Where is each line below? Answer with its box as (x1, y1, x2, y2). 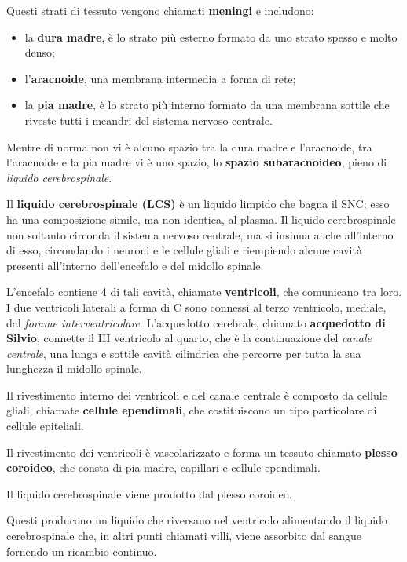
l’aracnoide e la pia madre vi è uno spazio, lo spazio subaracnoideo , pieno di (6, 154, 387, 170)
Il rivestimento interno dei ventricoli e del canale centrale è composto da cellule (6, 386, 387, 403)
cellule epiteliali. (6, 418, 84, 434)
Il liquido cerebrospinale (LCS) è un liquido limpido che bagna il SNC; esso (6, 195, 390, 212)
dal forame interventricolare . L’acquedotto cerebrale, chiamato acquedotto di (6, 314, 386, 330)
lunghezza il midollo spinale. (6, 360, 142, 377)
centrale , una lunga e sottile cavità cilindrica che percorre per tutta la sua (6, 345, 361, 361)
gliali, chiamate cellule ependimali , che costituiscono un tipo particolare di (6, 402, 377, 418)
